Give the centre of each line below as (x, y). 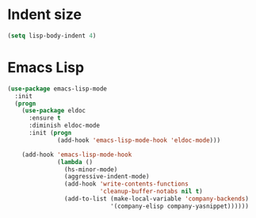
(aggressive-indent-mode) (107, 177)
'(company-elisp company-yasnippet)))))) (179, 206)
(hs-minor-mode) (91, 169)
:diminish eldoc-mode (64, 126)
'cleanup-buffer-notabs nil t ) (151, 192)
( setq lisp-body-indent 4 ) (52, 36)
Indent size (45, 15)
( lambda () (75, 162)
